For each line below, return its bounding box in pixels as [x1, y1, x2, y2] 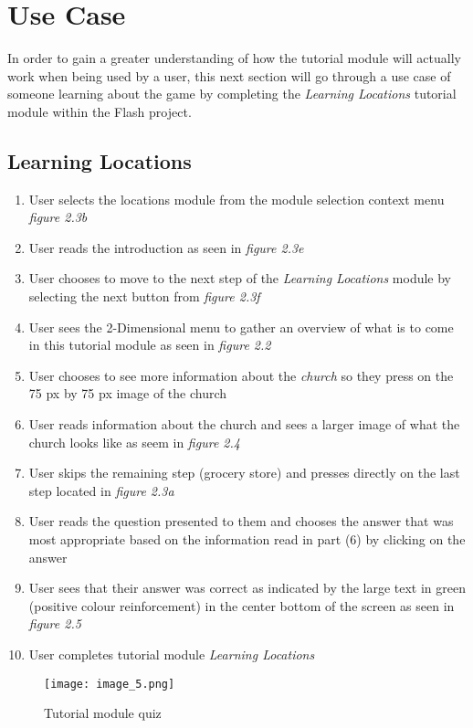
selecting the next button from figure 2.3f [28, 287, 260, 306]
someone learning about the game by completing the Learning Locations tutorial [7, 84, 457, 103]
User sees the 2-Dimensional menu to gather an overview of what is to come [28, 317, 454, 336]
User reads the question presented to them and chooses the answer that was [28, 512, 454, 531]
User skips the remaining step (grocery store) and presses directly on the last [28, 463, 460, 482]
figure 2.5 [28, 614, 81, 633]
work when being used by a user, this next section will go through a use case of [7, 66, 451, 85]
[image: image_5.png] [44, 677, 175, 691]
